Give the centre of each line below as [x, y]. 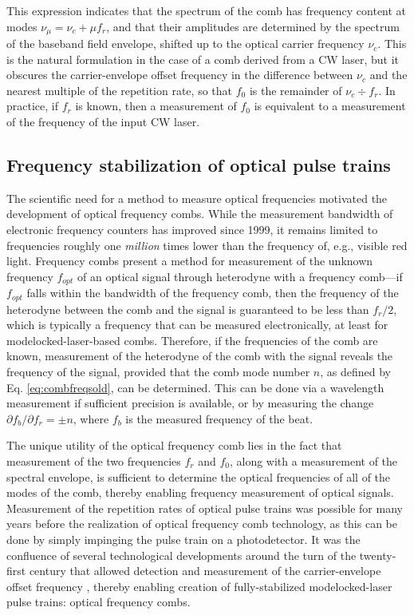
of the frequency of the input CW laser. [103, 122]
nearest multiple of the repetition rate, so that [119, 90]
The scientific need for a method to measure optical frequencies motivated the [197, 198]
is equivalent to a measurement [330, 106]
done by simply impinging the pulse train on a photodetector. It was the [183, 539]
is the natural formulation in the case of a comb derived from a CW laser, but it [203, 59]
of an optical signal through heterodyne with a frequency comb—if [240, 276]
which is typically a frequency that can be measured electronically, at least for [197, 325]
